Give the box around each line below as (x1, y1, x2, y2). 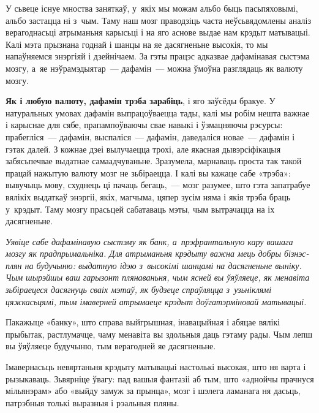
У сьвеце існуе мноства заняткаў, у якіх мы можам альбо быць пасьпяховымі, (6, 2, 298, 14)
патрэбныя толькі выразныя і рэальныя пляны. (6, 396, 179, 409)
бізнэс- (283, 247, 309, 260)
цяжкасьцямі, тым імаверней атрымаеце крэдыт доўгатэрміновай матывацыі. (6, 295, 307, 308)
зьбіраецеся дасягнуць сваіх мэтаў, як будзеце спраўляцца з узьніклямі (6, 283, 272, 296)
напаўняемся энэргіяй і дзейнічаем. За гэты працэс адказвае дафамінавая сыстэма (6, 50, 310, 63)
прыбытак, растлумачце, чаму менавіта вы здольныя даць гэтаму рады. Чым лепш (6, 327, 312, 340)
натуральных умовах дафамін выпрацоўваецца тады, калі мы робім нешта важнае (6, 106, 310, 119)
